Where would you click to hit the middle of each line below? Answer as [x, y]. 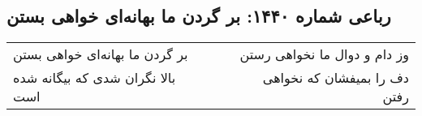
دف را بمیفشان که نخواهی [336, 78]
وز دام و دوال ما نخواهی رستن [324, 54]
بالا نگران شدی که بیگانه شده [95, 78]
